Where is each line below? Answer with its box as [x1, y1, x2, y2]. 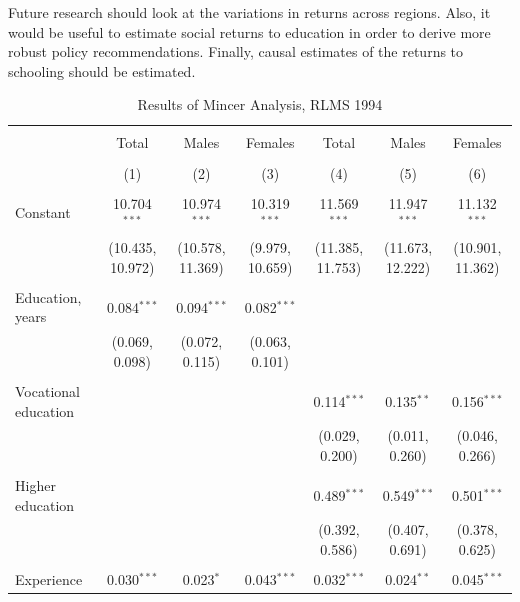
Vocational [15, 380, 80, 401]
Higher [15, 475, 56, 496]
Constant [15, 202, 71, 223]
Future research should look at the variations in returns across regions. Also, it [8, 2, 491, 22]
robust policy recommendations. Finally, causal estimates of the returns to [8, 41, 464, 62]
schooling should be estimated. [8, 60, 196, 81]
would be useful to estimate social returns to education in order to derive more [8, 21, 491, 42]
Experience [15, 569, 83, 590]
